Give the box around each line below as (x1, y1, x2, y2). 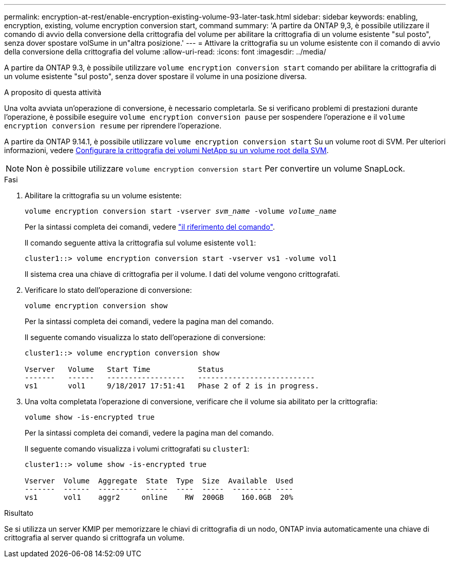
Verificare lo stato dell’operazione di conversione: (25, 286, 192, 294)
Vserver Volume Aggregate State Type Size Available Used (25, 477, 293, 485)
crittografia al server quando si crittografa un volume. (4, 533, 185, 542)
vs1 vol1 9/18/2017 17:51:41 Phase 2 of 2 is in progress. (25, 382, 320, 390)
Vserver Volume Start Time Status (25, 365, 224, 373)
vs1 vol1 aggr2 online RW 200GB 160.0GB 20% (25, 493, 293, 501)
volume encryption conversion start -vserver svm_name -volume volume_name (25, 207, 336, 215)
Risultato (4, 509, 34, 517)
